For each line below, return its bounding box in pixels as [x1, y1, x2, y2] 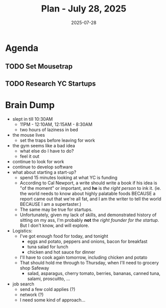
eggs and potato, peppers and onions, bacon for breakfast [27, 238, 148, 244]
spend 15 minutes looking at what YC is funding [19, 174, 118, 180]
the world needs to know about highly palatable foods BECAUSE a [19, 190, 156, 196]
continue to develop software [12, 164, 73, 170]
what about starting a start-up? [12, 169, 76, 175]
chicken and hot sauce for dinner [27, 249, 96, 255]
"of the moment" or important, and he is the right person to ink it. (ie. [19, 185, 161, 191]
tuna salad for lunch [27, 243, 68, 249]
